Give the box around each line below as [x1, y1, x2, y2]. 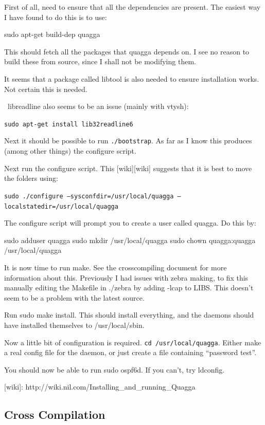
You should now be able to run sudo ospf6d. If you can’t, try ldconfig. [4, 364, 225, 375]
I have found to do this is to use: [4, 11, 107, 22]
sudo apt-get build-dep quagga [4, 29, 100, 40]
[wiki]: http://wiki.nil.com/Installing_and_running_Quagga [4, 381, 196, 392]
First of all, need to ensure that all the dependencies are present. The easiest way [4, 2, 261, 12]
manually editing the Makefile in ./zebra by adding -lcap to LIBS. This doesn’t [4, 282, 254, 293]
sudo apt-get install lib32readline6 [4, 120, 133, 128]
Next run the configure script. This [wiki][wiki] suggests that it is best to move [4, 162, 252, 173]
